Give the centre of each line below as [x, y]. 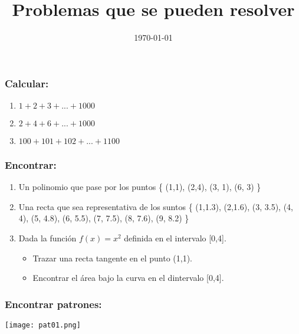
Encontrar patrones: [53, 304]
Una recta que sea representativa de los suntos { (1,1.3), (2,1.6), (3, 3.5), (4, [156, 206]
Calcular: [27, 83]
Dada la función [47, 238]
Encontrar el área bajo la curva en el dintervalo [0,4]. [128, 278]
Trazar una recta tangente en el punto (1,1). [112, 258]
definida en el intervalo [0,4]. [175, 238]
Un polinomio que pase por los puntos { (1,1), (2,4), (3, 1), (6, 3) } [140, 187]
